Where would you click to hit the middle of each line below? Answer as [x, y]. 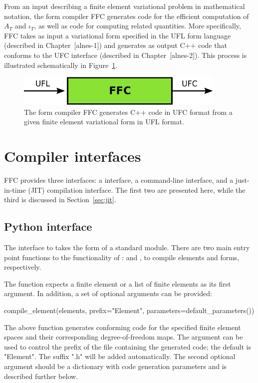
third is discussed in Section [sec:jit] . [60, 199]
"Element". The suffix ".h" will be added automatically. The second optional [120, 356]
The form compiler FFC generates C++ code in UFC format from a [128, 112]
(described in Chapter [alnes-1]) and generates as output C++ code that [116, 45]
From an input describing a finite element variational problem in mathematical [125, 6]
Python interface [48, 226]
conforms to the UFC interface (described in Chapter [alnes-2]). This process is [126, 55]
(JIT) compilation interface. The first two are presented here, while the [137, 190]
